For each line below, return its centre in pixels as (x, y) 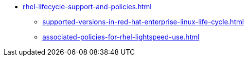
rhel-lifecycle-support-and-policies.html (87, 7)
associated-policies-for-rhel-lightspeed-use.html (121, 37)
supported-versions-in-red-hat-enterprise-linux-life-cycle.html (143, 22)
